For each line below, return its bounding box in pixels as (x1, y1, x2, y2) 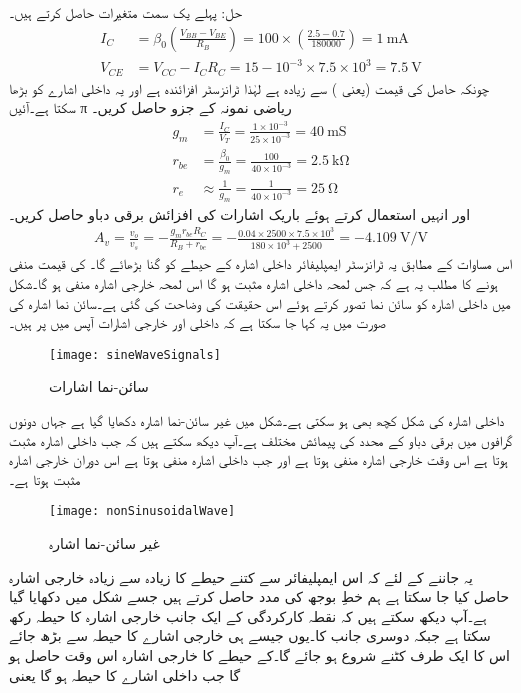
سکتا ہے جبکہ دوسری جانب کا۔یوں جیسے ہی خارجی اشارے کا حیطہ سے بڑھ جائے (9, 625, 491, 646)
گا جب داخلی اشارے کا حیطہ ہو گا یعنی (9, 664, 241, 685)
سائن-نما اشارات (49, 376, 149, 397)
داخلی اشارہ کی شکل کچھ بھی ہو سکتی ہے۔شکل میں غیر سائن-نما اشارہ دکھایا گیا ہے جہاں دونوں (9, 409, 505, 430)
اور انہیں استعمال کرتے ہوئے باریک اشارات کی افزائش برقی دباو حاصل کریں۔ (9, 203, 471, 224)
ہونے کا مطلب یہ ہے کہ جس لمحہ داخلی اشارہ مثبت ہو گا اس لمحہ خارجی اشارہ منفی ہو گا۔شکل (9, 272, 498, 293)
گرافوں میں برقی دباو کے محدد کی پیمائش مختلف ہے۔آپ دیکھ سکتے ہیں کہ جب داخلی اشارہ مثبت (9, 429, 513, 450)
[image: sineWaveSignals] (49, 347, 221, 362)
